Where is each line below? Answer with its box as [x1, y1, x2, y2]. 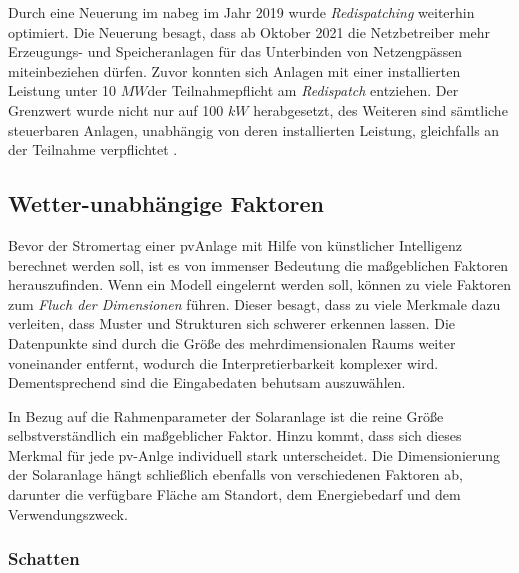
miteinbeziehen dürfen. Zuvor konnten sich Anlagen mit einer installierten [8, 60, 461, 81]
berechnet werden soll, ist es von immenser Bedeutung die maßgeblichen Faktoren [8, 254, 509, 275]
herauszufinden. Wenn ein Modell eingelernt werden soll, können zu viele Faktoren [8, 274, 511, 295]
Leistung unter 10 [8, 80, 117, 101]
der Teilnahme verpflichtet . [8, 139, 178, 160]
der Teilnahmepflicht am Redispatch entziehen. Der [147, 80, 459, 101]
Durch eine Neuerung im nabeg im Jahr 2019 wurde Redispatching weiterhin [8, 2, 475, 22]
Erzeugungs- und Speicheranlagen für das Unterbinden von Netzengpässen [8, 41, 463, 62]
